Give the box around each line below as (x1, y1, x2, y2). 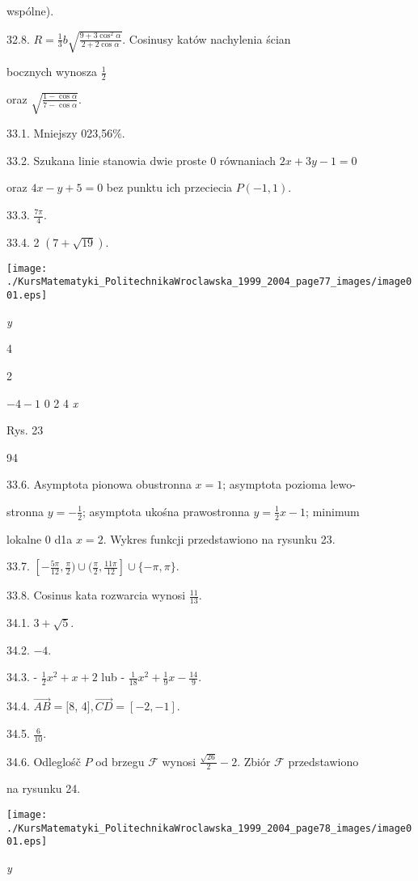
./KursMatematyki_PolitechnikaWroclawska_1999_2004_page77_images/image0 (6, 276, 412, 288)
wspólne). (6, 2, 54, 19)
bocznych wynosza (6, 63, 98, 80)
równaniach (219, 151, 277, 168)
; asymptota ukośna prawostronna (82, 502, 250, 519)
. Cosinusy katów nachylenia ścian (122, 30, 291, 47)
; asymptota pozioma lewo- (222, 476, 356, 493)
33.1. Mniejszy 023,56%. (6, 125, 125, 142)
